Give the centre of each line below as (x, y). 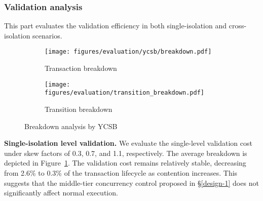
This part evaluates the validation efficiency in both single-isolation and (116, 26)
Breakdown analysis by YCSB (71, 126)
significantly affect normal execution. (61, 193)
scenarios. (47, 35)
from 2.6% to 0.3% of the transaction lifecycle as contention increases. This (121, 172)
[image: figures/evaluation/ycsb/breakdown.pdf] (128, 52)
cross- (238, 26)
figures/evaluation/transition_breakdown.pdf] (124, 93)
